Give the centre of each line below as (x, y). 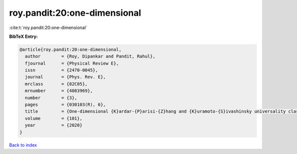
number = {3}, (51, 98)
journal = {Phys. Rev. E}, (65, 77)
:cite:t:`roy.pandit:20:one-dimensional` (48, 28)
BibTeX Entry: (24, 36)
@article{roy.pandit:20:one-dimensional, (71, 49)
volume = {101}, (54, 118)
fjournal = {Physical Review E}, (72, 63)
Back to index (23, 145)
